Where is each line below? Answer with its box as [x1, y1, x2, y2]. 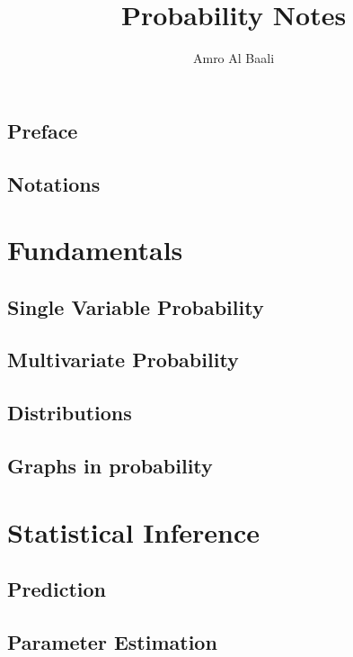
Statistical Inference [7, 513, 260, 550]
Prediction [7, 575, 106, 603]
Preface [7, 116, 78, 144]
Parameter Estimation [7, 627, 217, 655]
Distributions [7, 399, 132, 427]
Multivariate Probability [7, 346, 239, 373]
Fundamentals [7, 231, 183, 268]
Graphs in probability [7, 452, 213, 479]
